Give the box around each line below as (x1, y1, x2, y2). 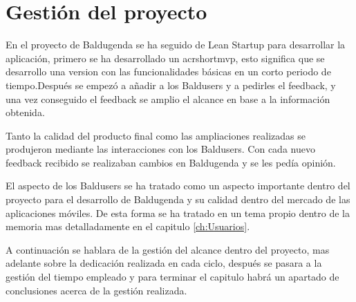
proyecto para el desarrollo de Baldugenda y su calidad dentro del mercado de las (6, 192, 350, 207)
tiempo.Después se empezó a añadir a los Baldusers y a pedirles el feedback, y (6, 77, 336, 92)
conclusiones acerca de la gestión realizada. (6, 283, 187, 297)
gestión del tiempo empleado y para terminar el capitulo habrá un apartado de (6, 270, 339, 284)
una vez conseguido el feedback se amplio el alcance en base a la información (6, 91, 330, 106)
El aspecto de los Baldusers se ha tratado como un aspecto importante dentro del (6, 178, 350, 193)
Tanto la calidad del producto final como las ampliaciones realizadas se (6, 128, 306, 142)
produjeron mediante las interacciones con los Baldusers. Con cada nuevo (6, 142, 315, 156)
